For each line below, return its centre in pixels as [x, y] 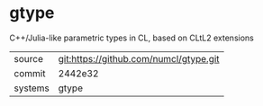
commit [30, 73]
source [28, 58]
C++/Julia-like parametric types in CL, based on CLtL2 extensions [131, 38]
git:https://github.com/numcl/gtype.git [139, 58]
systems [32, 88]
